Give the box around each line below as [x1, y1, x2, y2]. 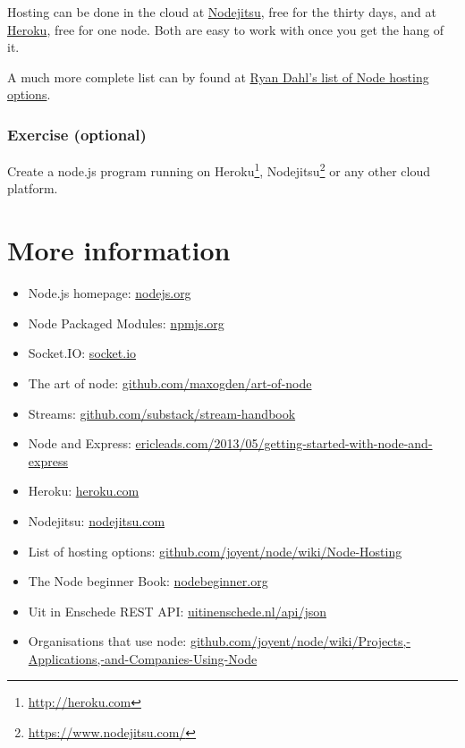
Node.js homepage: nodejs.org [28, 284, 191, 302]
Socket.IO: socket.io [28, 344, 137, 362]
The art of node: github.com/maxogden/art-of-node [28, 373, 312, 392]
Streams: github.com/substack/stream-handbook [28, 404, 296, 422]
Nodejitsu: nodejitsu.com [28, 511, 165, 530]
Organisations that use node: [28, 632, 187, 650]
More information [7, 232, 231, 268]
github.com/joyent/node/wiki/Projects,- [190, 632, 411, 650]
